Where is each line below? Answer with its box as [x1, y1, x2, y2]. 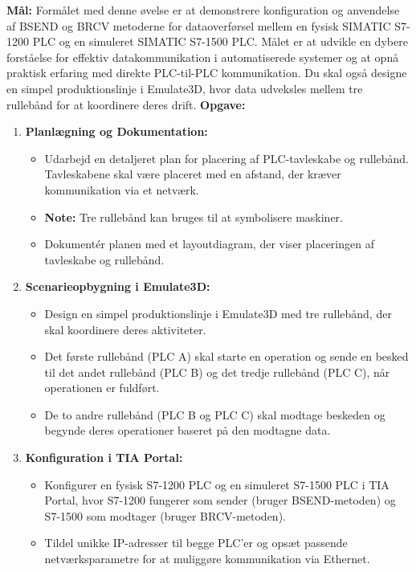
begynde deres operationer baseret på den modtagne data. [44, 422, 331, 439]
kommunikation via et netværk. [44, 181, 199, 198]
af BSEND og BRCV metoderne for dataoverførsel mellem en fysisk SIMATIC [6, 17, 391, 34]
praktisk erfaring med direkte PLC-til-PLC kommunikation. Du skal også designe [6, 64, 407, 81]
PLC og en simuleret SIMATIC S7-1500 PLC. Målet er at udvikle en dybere [32, 33, 408, 50]
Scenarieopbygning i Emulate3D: [25, 278, 210, 295]
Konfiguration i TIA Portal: [25, 449, 183, 466]
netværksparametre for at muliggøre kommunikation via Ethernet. [44, 550, 370, 567]
